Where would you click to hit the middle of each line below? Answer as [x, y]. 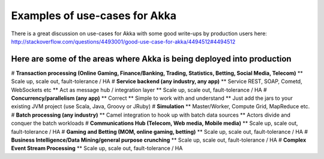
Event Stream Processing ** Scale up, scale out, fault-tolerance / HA [97, 148]
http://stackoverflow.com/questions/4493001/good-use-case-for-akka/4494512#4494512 [123, 41]
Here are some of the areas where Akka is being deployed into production [151, 59]
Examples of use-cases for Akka [94, 16]
